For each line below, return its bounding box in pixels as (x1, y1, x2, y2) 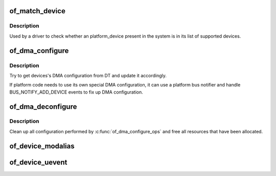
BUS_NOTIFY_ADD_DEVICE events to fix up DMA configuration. (9, 89, 143, 95)
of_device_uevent (9, 158, 67, 166)
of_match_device (9, 7, 66, 15)
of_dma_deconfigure (9, 102, 77, 111)
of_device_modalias (9, 141, 75, 150)
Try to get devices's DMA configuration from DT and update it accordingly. (9, 72, 167, 78)
